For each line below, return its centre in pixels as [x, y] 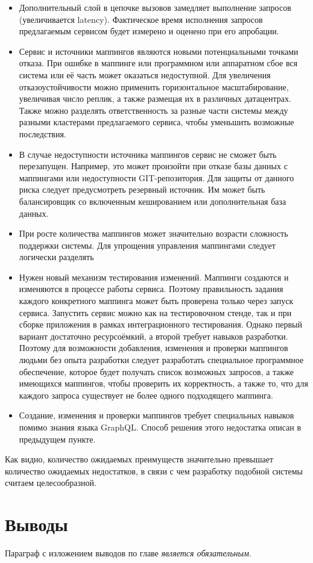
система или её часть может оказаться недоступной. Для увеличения [145, 74]
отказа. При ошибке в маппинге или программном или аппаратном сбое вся [158, 63]
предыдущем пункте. [57, 439]
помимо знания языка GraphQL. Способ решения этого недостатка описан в [160, 427]
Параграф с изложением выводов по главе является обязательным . [128, 553]
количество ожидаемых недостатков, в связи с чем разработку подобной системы [154, 471]
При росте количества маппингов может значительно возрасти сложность [153, 233]
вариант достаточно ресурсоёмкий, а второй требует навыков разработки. [153, 336]
